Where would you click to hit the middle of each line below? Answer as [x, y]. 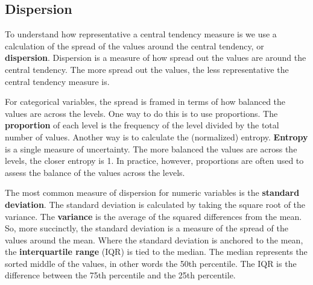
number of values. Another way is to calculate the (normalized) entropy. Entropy [156, 136]
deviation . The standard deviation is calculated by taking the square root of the [155, 204]
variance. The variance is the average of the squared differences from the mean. [153, 216]
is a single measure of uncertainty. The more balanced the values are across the [151, 149]
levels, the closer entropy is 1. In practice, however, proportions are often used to [154, 161]
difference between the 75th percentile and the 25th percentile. [120, 275]
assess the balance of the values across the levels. [95, 172]
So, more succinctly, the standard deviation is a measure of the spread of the [147, 228]
